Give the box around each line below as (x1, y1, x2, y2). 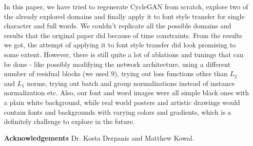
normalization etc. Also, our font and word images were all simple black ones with (4, 87, 249, 98)
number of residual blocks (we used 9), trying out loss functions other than (4, 68, 228, 79)
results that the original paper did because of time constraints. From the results (4, 30, 242, 40)
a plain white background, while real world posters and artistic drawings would (4, 97, 240, 107)
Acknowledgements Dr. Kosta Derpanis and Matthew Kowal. (4, 132, 195, 143)
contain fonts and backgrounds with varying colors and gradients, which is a (4, 106, 232, 117)
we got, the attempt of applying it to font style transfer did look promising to (4, 40, 236, 50)
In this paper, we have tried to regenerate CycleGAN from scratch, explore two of (4, 1, 248, 11)
